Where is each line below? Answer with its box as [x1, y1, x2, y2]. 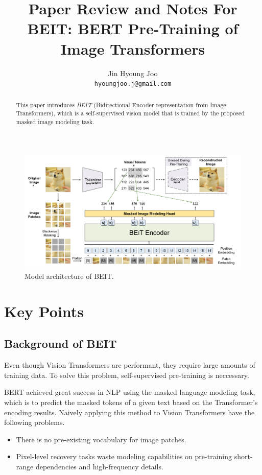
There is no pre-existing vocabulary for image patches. [16, 434, 186, 444]
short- [234, 451, 253, 462]
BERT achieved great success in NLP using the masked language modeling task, [4, 387, 255, 397]
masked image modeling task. [16, 117, 94, 126]
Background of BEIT [4, 336, 117, 351]
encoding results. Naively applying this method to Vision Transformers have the [4, 407, 255, 417]
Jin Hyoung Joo [108, 67, 158, 78]
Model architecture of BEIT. [25, 271, 114, 281]
